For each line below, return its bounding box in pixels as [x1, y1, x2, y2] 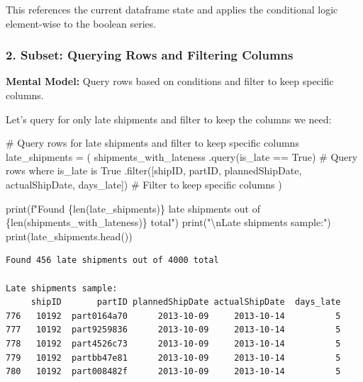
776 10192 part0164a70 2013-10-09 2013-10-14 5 [6, 310, 341, 321]
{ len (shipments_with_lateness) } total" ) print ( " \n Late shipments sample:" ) [6, 215, 331, 230]
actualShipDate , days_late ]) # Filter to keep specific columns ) [6, 176, 282, 191]
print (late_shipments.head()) [6, 228, 133, 243]
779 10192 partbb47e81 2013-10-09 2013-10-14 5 [6, 352, 341, 363]
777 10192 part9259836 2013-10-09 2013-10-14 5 [6, 325, 341, 335]
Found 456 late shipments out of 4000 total [6, 255, 219, 266]
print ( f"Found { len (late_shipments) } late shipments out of [6, 201, 260, 215]
